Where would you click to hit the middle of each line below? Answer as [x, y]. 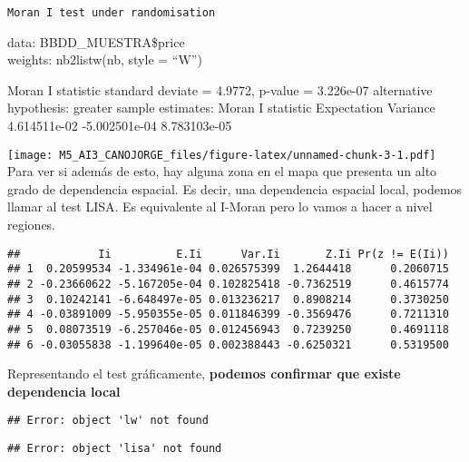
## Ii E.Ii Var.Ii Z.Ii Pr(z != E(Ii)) [228, 254]
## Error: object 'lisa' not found [115, 449]
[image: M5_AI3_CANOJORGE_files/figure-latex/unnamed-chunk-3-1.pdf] [222, 155]
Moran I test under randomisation [112, 13]
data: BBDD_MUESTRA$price [96, 41]
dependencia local [64, 391]
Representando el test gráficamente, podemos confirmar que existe [204, 374]
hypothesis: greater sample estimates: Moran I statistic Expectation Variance [221, 108]
